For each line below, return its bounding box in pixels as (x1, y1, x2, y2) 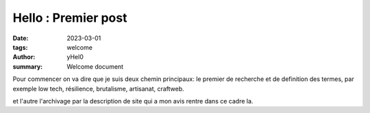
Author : (12, 53, 36, 61)
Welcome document (66, 62, 123, 71)
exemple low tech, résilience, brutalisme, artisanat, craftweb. (12, 84, 184, 93)
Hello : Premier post (12, 10, 127, 25)
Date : (12, 34, 29, 42)
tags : (12, 43, 28, 51)
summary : (12, 62, 43, 71)
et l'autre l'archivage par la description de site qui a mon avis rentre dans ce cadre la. (12, 97, 254, 105)
